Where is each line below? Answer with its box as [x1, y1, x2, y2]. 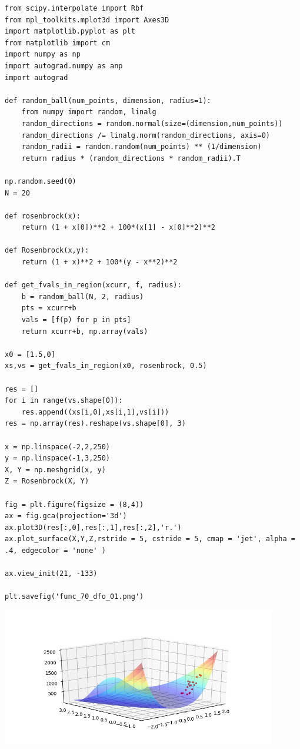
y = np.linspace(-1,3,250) [5, 454, 110, 463]
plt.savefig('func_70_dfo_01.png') [5, 592, 144, 601]
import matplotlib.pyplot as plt [5, 27, 135, 36]
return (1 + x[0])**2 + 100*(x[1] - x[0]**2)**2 [21, 223, 215, 232]
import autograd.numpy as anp [5, 61, 123, 70]
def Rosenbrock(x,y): [5, 246, 89, 255]
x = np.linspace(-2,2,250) [5, 442, 110, 451]
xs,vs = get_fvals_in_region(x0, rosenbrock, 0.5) [5, 362, 207, 370]
